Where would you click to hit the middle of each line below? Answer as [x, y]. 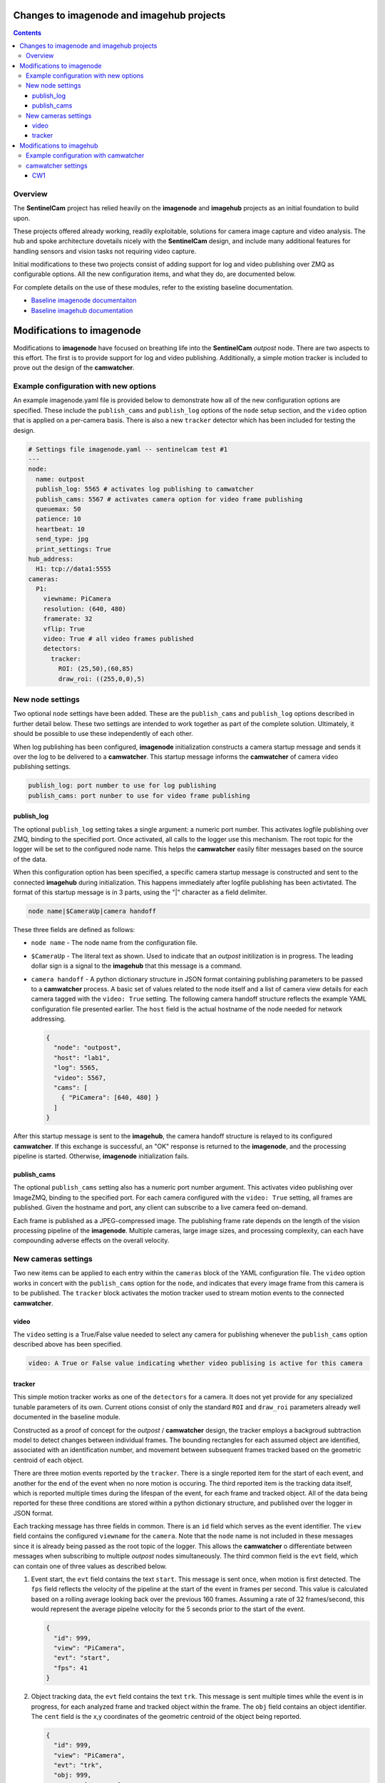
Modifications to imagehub [59, 145]
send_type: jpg [62, 539]
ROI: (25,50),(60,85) [96, 669]
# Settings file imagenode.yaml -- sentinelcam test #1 [128, 449]
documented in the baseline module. [67, 1417]
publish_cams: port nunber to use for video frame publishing [139, 796]
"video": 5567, [80, 1078]
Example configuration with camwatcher [85, 155]
